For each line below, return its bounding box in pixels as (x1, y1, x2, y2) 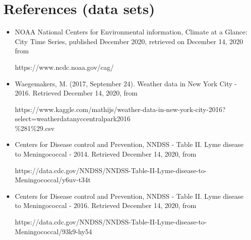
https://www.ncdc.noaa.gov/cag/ (15, 62, 114, 72)
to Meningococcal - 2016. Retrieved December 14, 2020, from (15, 200, 197, 210)
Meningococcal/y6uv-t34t (15, 175, 91, 185)
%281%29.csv (15, 123, 55, 133)
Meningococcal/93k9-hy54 (15, 226, 92, 236)
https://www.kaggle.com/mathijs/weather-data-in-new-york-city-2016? (15, 104, 226, 114)
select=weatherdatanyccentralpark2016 (15, 113, 131, 124)
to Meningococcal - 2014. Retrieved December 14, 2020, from (15, 149, 197, 159)
